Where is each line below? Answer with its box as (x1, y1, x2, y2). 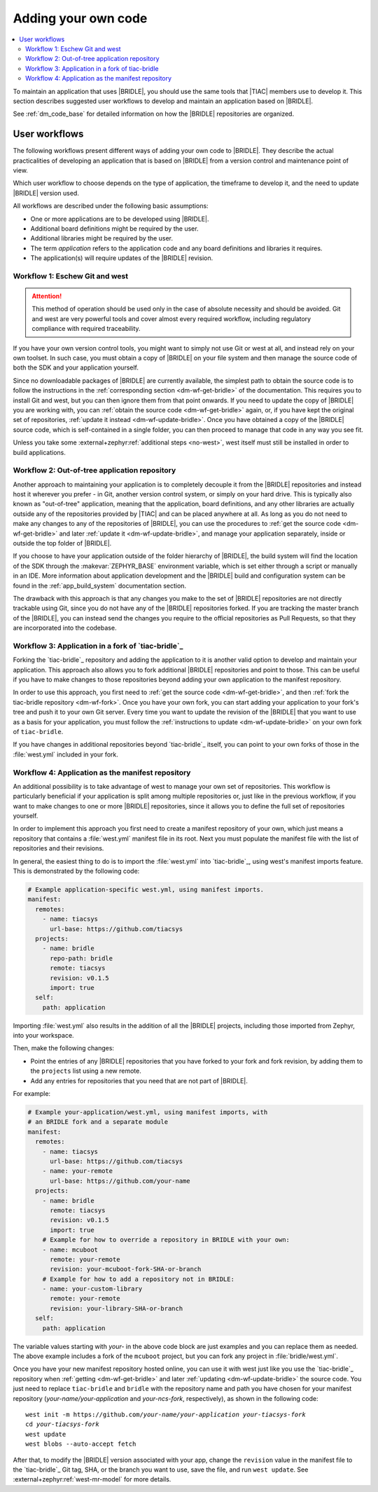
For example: (13, 1090, 51, 1098)
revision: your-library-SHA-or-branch (50, 1304, 183, 1313)
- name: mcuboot (42, 1245, 98, 1254)
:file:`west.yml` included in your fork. (13, 750, 119, 759)
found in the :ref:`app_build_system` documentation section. (13, 581, 187, 590)
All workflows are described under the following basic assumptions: (13, 202, 209, 210)
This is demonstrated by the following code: (13, 867, 140, 876)
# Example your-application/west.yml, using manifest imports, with (27, 1108, 268, 1116)
